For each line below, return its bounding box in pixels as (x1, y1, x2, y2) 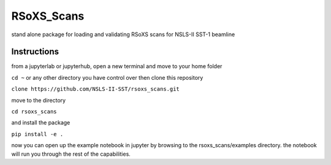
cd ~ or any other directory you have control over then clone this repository (11, 74, 204, 81)
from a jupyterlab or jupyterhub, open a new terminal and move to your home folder (11, 63, 223, 70)
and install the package (11, 119, 70, 126)
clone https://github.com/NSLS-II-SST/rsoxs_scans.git (11, 86, 180, 93)
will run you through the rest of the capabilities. (11, 150, 131, 158)
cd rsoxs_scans (11, 108, 58, 115)
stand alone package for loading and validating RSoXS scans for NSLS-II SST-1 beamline (11, 31, 235, 38)
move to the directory (11, 96, 66, 104)
